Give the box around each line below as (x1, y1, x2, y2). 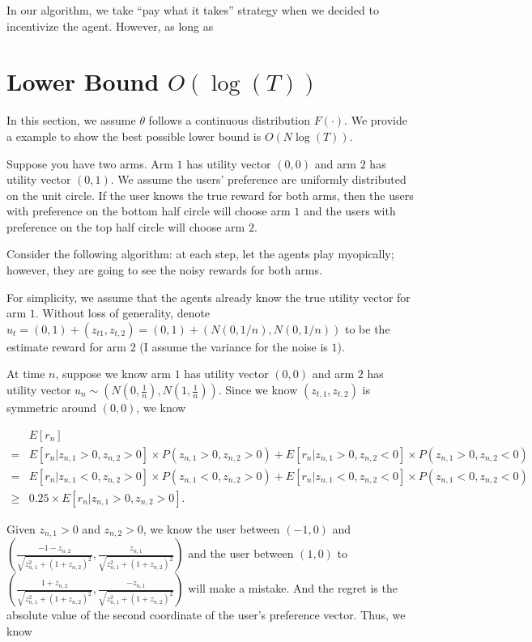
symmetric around (6, 399, 96, 416)
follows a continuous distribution (148, 112, 311, 129)
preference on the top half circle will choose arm (6, 218, 245, 235)
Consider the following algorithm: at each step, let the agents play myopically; (6, 245, 394, 262)
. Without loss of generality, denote (35, 304, 211, 321)
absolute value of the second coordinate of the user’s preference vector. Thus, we (6, 606, 406, 623)
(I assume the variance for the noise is (139, 338, 328, 355)
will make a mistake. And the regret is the (188, 580, 398, 597)
